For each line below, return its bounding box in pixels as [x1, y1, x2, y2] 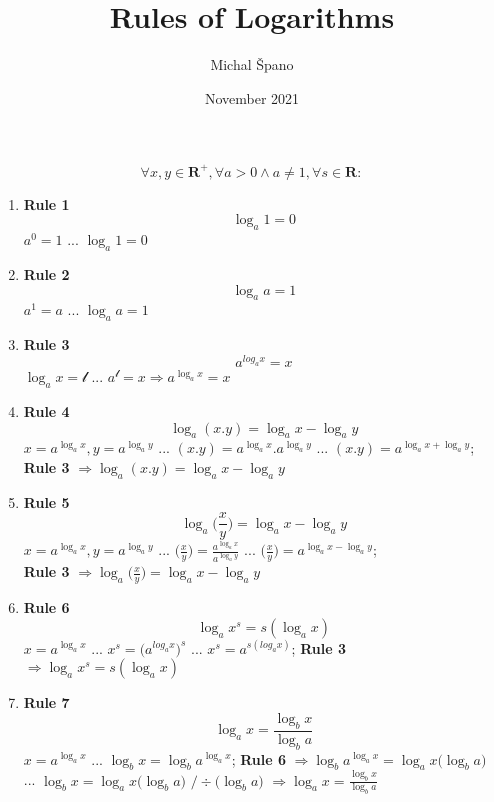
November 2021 [204, 87, 300, 108]
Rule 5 [23, 491, 70, 512]
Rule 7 [23, 692, 70, 713]
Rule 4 [23, 401, 70, 422]
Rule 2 [23, 264, 70, 284]
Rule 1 [23, 193, 70, 214]
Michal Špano [210, 54, 294, 75]
